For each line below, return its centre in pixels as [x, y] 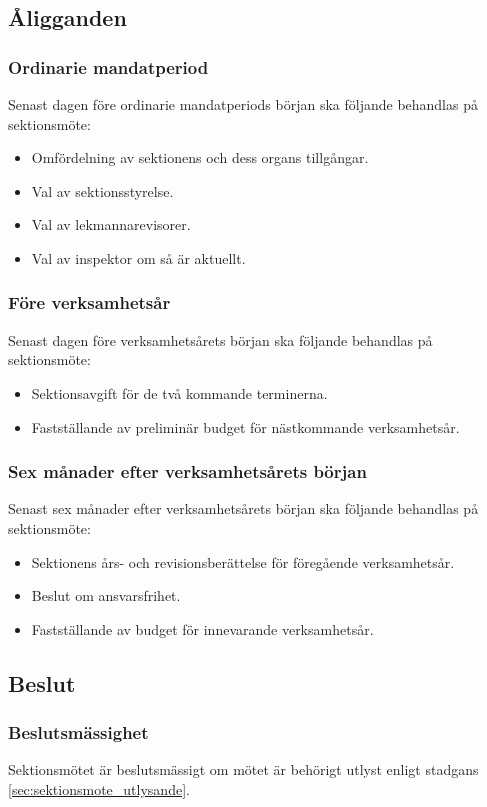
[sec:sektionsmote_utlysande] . [99, 788]
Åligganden [67, 17]
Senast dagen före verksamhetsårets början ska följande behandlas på [220, 339]
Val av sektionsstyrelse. [102, 190]
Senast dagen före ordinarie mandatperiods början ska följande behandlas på [243, 104]
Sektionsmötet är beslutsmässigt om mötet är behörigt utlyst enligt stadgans [243, 769]
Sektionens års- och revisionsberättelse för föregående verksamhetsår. [243, 561]
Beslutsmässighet [78, 732]
